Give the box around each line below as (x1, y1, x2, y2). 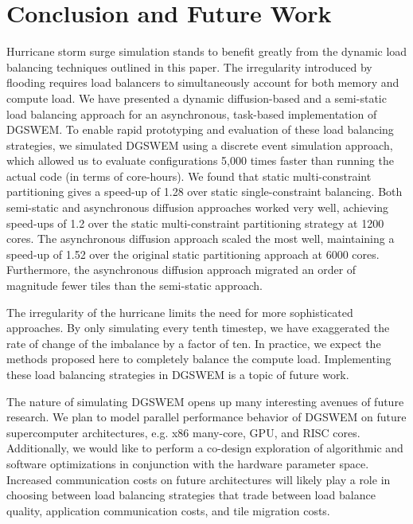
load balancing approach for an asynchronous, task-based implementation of (6, 105, 377, 122)
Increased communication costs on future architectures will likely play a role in (6, 471, 391, 487)
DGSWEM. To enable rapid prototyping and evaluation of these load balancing (6, 121, 394, 138)
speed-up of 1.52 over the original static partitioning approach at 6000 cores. (6, 245, 380, 262)
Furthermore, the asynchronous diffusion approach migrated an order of (6, 261, 357, 278)
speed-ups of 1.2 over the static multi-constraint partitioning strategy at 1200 (6, 214, 384, 231)
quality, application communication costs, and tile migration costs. (6, 502, 330, 518)
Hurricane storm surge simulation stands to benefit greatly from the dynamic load (6, 43, 407, 60)
